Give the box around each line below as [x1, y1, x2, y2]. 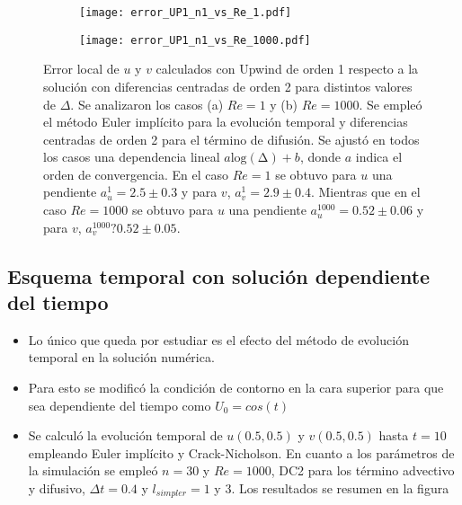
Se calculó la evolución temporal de [28, 426, 223, 445]
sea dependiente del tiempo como [28, 395, 211, 414]
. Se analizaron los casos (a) [70, 94, 224, 113]
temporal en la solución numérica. [28, 348, 215, 367]
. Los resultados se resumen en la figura [231, 479, 449, 497]
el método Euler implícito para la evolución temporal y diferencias [43, 112, 408, 131]
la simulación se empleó [28, 461, 158, 480]
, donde [299, 147, 341, 166]
